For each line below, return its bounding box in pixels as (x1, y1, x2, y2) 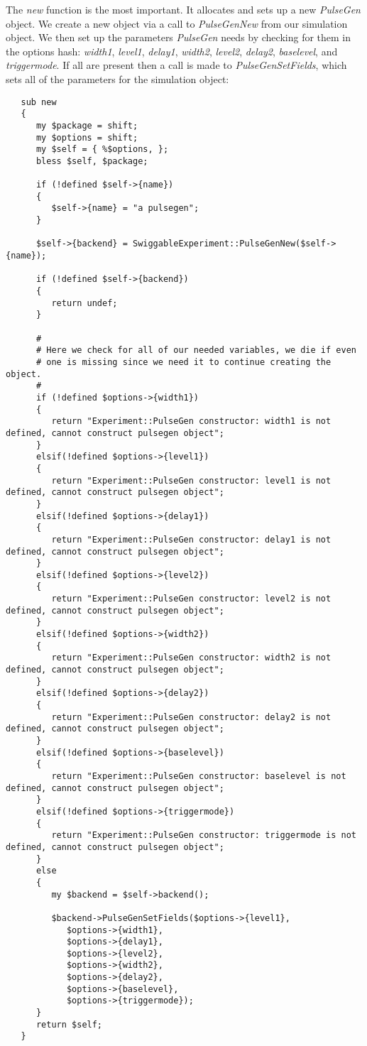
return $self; (35, 1019, 103, 1030)
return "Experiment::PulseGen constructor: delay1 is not (51, 534, 332, 545)
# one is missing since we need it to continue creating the (35, 357, 332, 367)
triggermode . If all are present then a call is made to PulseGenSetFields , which (6, 58, 347, 72)
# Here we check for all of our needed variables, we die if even (35, 345, 356, 356)
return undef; (51, 298, 118, 308)
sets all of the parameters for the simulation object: (6, 71, 229, 86)
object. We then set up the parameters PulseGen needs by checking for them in (6, 30, 351, 45)
